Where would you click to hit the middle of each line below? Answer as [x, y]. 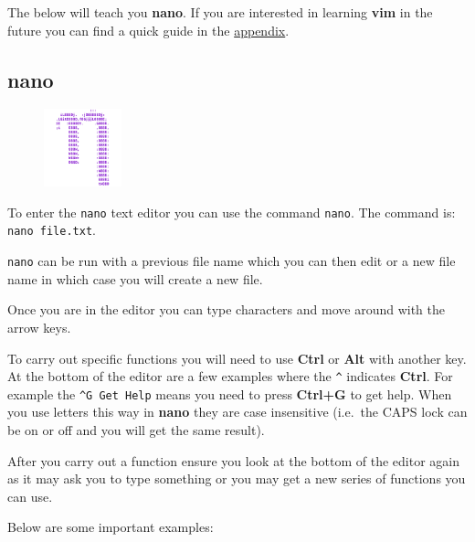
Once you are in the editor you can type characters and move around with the [226, 309]
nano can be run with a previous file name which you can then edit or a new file [232, 261]
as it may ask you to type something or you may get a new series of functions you [237, 478]
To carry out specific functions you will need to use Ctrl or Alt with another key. [237, 358]
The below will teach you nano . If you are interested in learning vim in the [220, 12]
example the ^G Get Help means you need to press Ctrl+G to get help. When [230, 393]
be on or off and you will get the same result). [136, 430]
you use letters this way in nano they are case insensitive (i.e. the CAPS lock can [237, 412]
